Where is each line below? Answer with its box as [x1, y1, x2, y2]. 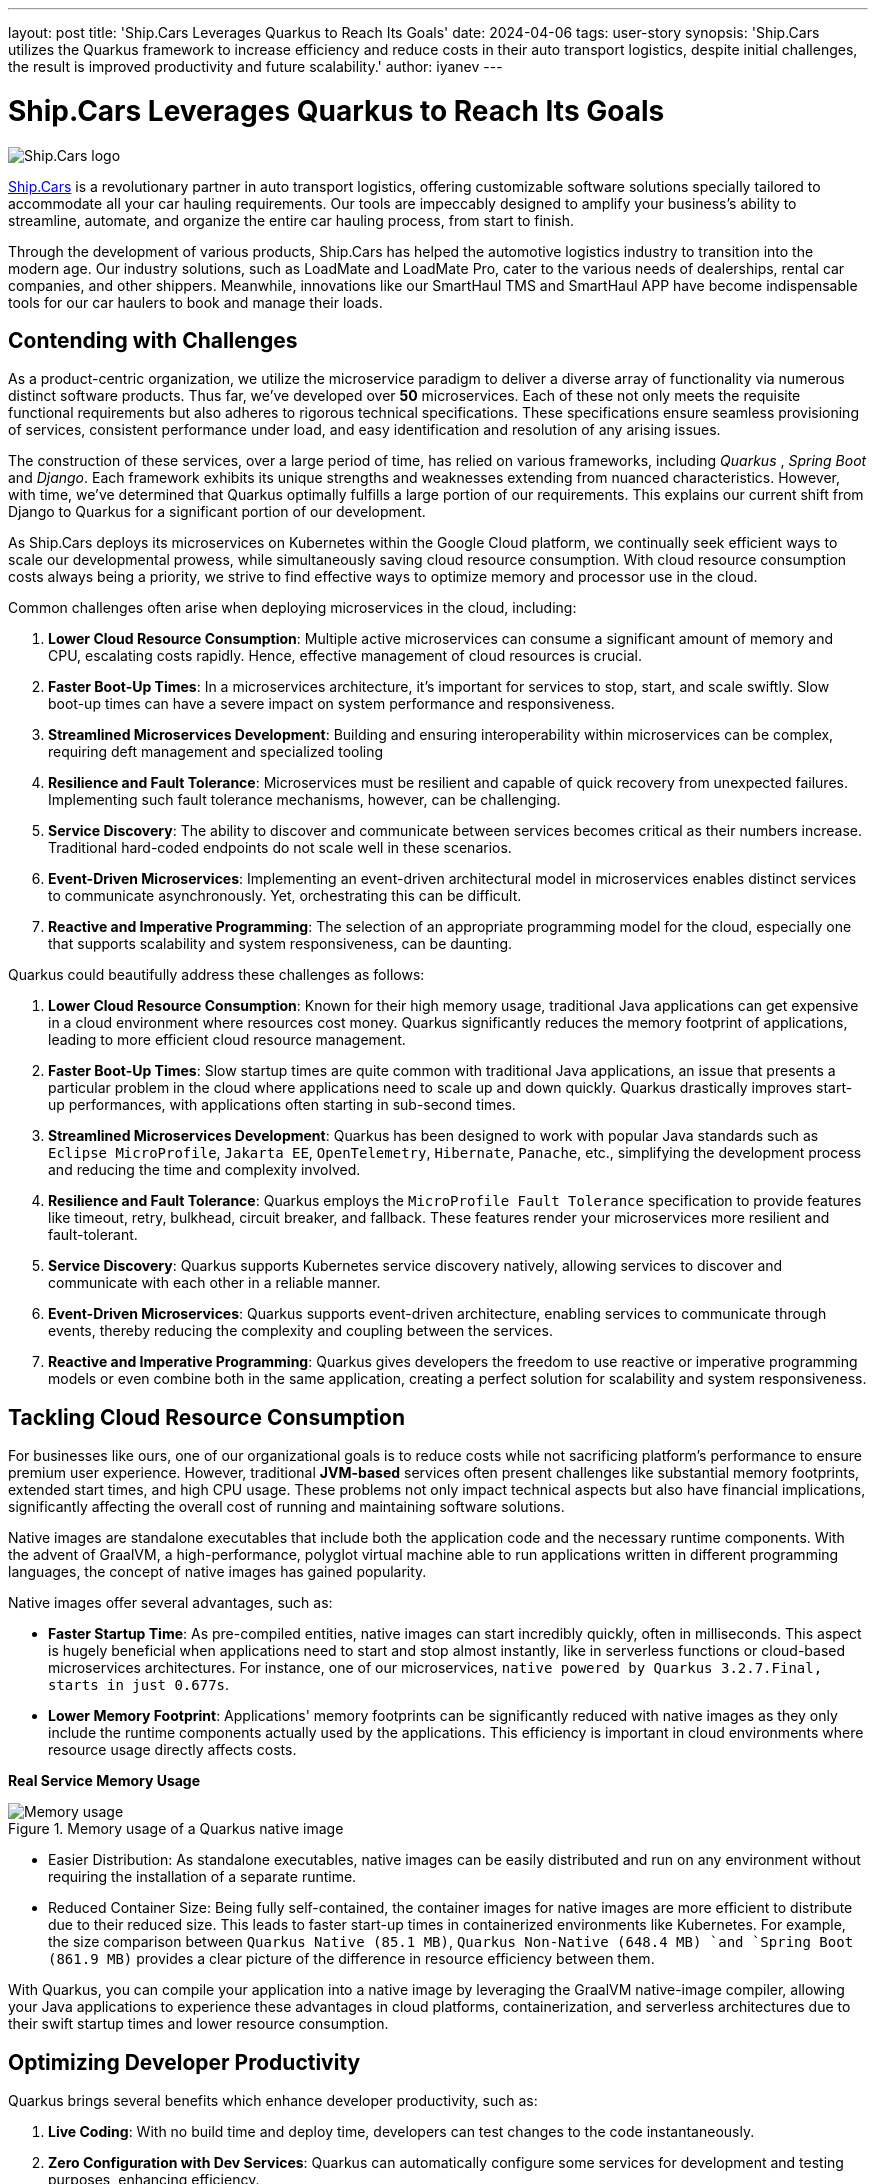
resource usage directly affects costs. [48, 1741, 297, 1759]
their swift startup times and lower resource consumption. [8, 2015, 389, 2033]
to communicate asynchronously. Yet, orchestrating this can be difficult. [48, 887, 522, 905]
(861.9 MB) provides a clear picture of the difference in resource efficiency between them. [48, 1950, 655, 1968]
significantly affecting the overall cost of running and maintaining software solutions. [8, 1498, 565, 1516]
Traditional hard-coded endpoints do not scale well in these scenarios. [48, 839, 512, 857]
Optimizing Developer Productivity [8, 2049, 361, 2075]
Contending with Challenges [8, 327, 298, 353]
